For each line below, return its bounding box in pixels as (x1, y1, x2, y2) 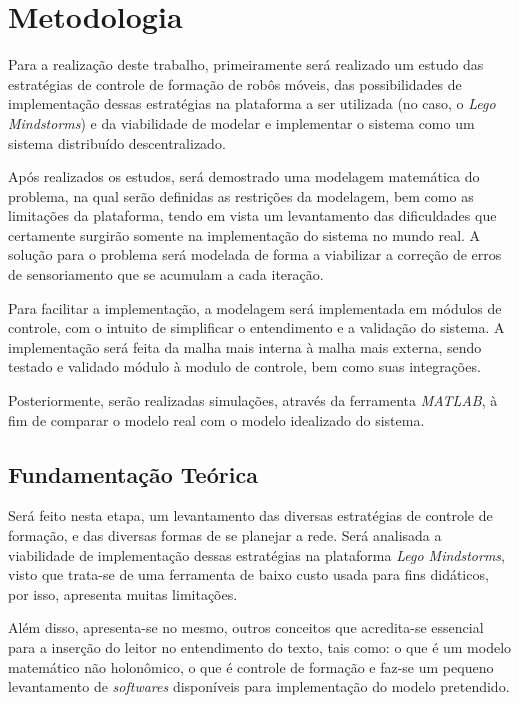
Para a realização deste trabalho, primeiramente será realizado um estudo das (8, 54, 484, 75)
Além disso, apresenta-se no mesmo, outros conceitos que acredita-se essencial (8, 617, 484, 638)
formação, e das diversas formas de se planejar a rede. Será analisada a (8, 525, 442, 546)
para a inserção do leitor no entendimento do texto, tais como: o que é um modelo (8, 636, 512, 657)
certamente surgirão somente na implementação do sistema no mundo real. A (8, 224, 481, 245)
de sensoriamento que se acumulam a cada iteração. (8, 264, 324, 285)
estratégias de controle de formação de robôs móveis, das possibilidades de (8, 73, 462, 94)
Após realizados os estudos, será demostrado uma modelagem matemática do (8, 166, 480, 187)
